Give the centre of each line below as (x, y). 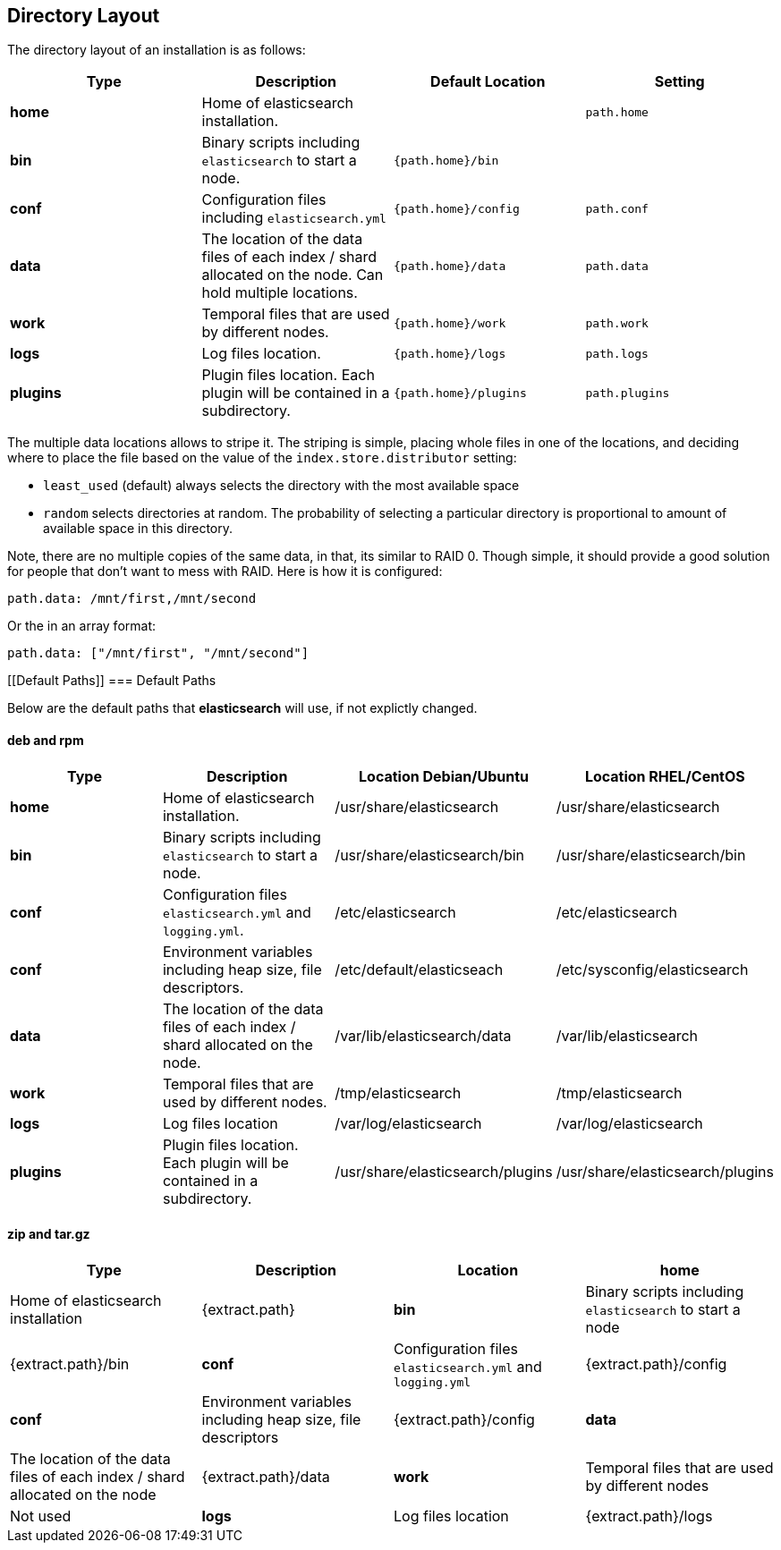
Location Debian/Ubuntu (444, 776)
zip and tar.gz (49, 1234)
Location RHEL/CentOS (665, 776)
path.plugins (628, 393)
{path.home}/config (457, 208)
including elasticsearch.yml (294, 218)
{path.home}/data (450, 266)
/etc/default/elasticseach (419, 969)
